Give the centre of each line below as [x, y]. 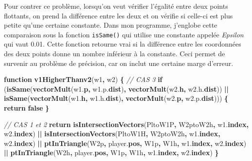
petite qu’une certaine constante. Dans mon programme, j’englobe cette [111, 25]
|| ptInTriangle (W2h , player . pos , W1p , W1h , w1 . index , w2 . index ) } [111, 153]
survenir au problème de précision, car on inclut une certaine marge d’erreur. [119, 63]
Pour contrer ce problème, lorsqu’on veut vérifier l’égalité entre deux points [116, 6]
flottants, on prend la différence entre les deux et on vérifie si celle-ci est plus [118, 15]
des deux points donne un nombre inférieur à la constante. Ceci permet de [115, 54]
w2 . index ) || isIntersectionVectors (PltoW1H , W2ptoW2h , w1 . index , [112, 134]
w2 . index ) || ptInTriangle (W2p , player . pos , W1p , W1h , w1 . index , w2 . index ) [125, 143]
